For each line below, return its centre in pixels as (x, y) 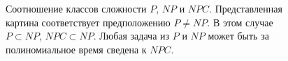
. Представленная (246, 8)
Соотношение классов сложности (76, 8)
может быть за (238, 36)
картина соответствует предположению (88, 22)
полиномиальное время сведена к (76, 49)
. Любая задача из (131, 36)
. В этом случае (240, 22)
